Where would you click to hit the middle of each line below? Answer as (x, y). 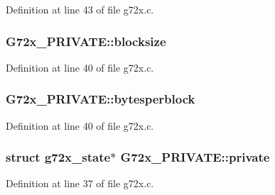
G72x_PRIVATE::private (195, 157)
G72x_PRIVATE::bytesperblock (101, 99)
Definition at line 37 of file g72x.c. (80, 183)
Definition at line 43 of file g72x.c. (80, 9)
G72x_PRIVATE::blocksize (86, 41)
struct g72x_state (58, 157)
